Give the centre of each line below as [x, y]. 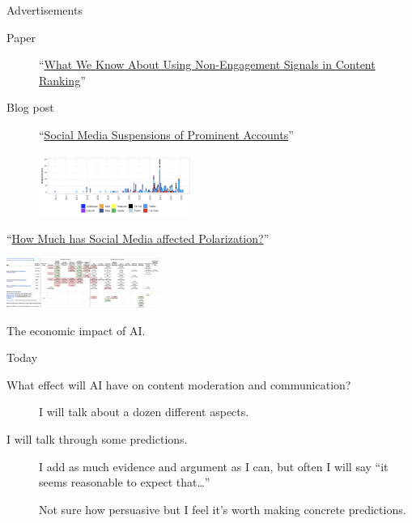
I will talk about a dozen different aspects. [144, 412]
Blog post [30, 107]
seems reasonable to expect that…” [125, 482]
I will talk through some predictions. [97, 439]
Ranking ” [62, 80]
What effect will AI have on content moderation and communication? [179, 384]
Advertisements [45, 10]
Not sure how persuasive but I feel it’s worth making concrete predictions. [223, 509]
